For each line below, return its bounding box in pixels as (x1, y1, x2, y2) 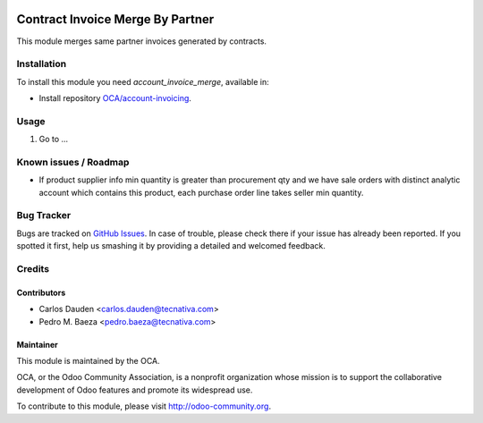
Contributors (16, 287, 66, 298)
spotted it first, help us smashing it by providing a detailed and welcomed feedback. (16, 241, 326, 251)
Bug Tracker (16, 209, 72, 222)
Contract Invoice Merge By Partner (16, 12, 215, 27)
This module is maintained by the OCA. (16, 355, 160, 366)
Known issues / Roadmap (16, 156, 130, 168)
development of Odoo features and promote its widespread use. (16, 385, 253, 395)
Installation (16, 58, 67, 71)
